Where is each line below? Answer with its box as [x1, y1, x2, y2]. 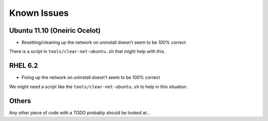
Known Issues [9, 7, 69, 18]
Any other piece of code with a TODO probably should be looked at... [9, 110, 151, 116]
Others [9, 97, 31, 105]
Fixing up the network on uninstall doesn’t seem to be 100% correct [21, 74, 160, 80]
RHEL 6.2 [9, 61, 38, 70]
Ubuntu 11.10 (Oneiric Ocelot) [9, 26, 101, 35]
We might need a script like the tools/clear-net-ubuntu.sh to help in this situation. [9, 83, 188, 89]
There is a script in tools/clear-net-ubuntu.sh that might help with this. [9, 49, 166, 55]
